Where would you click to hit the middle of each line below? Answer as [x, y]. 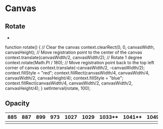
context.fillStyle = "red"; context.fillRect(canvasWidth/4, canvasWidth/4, [77, 73]
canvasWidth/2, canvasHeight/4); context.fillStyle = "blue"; [64, 78]
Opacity [17, 104]
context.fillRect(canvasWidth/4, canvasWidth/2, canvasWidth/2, [69, 83]
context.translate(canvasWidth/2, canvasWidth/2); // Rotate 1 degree [73, 57]
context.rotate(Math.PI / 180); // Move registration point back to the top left [80, 63]
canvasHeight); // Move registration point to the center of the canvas [73, 52]
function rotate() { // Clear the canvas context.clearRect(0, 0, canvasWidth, [80, 47]
